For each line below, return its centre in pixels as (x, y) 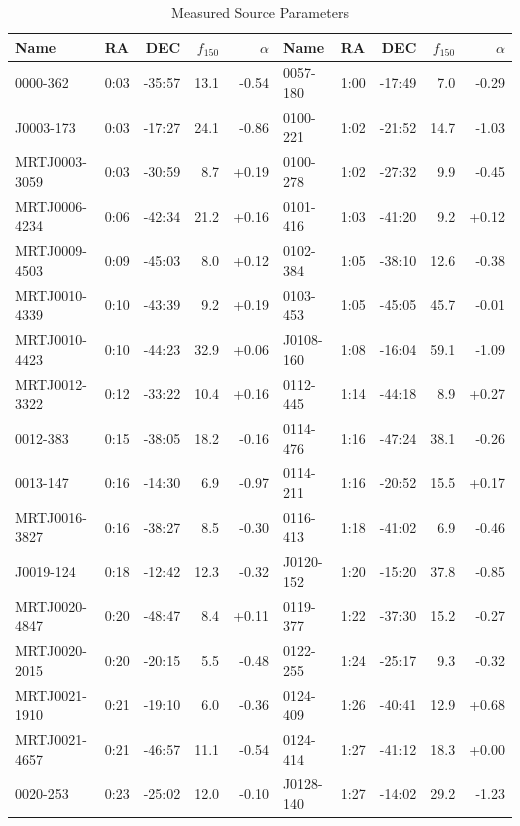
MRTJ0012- (51, 383)
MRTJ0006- (51, 205)
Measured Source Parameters (260, 12)
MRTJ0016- (51, 516)
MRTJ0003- (51, 161)
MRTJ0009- (51, 250)
